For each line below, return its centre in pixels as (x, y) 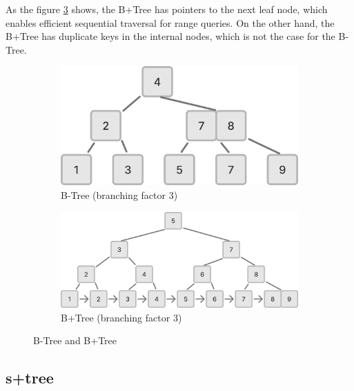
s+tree (30, 378)
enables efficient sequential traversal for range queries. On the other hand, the (170, 22)
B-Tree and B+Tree (75, 340)
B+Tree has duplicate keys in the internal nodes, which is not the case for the (170, 36)
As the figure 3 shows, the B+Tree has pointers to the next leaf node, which (167, 9)
